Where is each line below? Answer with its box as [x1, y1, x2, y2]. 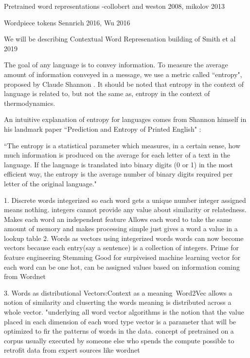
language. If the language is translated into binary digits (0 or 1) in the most [4, 159, 233, 169]
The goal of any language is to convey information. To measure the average [4, 60, 228, 70]
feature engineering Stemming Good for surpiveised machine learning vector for [4, 252, 240, 262]
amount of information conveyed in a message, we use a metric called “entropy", [4, 69, 242, 79]
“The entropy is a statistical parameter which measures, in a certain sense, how [4, 140, 240, 150]
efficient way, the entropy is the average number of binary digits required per [4, 169, 233, 179]
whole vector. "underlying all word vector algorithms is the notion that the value [4, 307, 244, 317]
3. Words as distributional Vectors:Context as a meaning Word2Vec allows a [4, 287, 232, 298]
